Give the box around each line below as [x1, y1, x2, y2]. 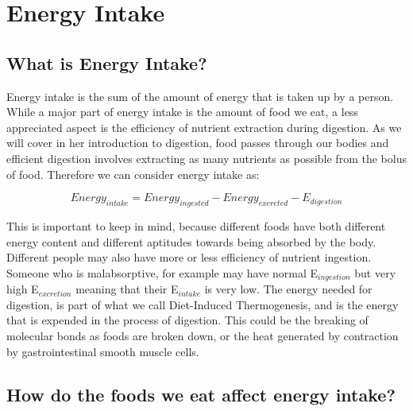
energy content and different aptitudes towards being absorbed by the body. [6, 233, 376, 250]
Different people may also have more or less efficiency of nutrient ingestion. [6, 249, 372, 266]
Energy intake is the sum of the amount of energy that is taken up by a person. [6, 87, 394, 104]
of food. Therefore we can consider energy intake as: [6, 165, 260, 182]
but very [354, 264, 396, 281]
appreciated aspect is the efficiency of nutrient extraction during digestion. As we [6, 118, 402, 135]
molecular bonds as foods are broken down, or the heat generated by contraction [6, 327, 399, 343]
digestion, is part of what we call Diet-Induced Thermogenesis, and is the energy [6, 296, 399, 312]
